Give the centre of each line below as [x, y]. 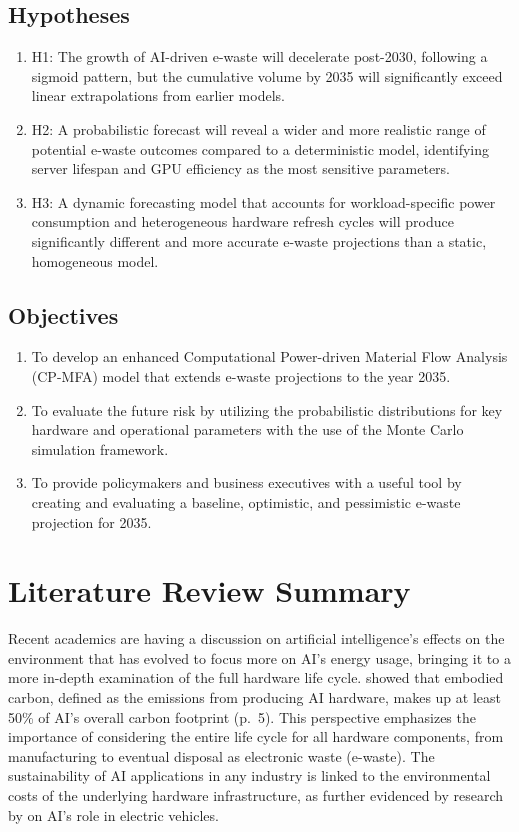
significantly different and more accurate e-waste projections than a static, [259, 240]
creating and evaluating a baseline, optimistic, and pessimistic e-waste [246, 501]
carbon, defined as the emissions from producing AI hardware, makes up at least [254, 697]
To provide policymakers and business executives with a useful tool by [246, 482]
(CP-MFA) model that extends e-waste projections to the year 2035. [241, 375]
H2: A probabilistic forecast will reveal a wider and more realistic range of [258, 128]
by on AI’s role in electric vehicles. [113, 814]
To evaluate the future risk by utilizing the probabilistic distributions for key [267, 409]
